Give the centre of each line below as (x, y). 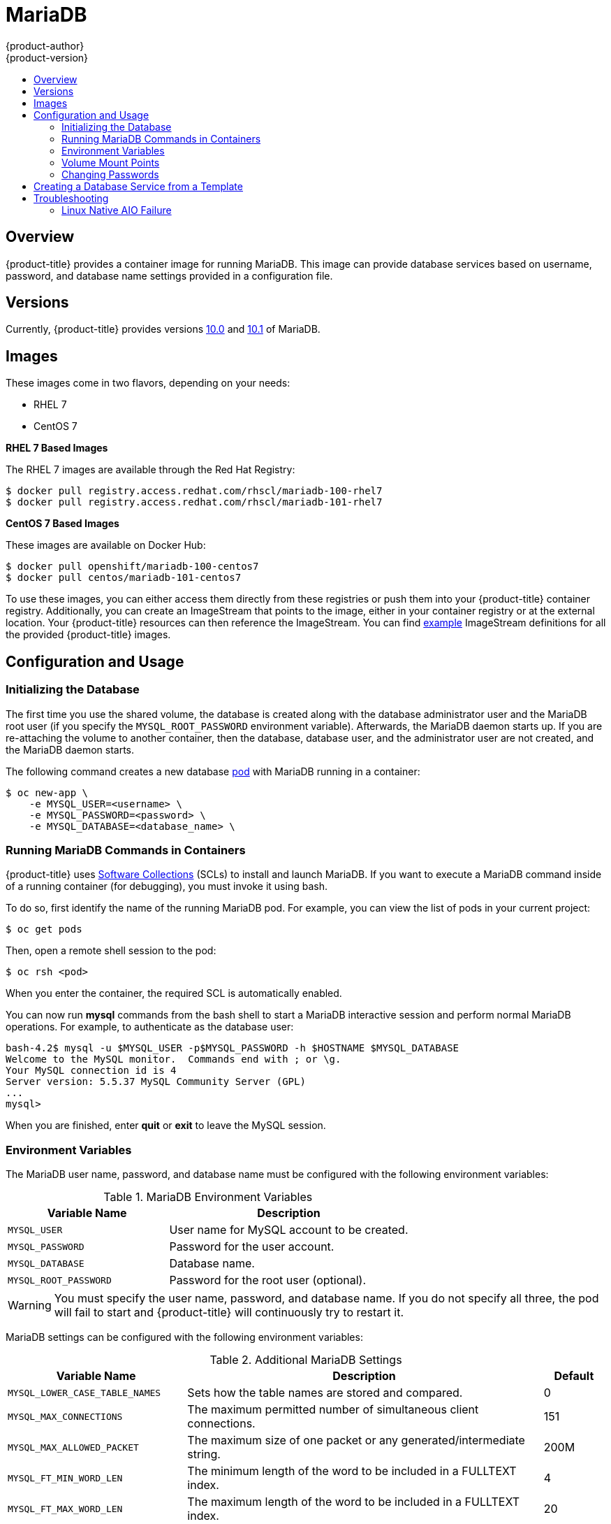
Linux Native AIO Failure (117, 210)
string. (204, 1454)
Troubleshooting (71, 198)
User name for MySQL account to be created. (289, 1230)
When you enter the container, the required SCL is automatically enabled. (174, 993)
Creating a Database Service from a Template (138, 186)
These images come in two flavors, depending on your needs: (148, 383)
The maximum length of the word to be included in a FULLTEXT (354, 1502)
